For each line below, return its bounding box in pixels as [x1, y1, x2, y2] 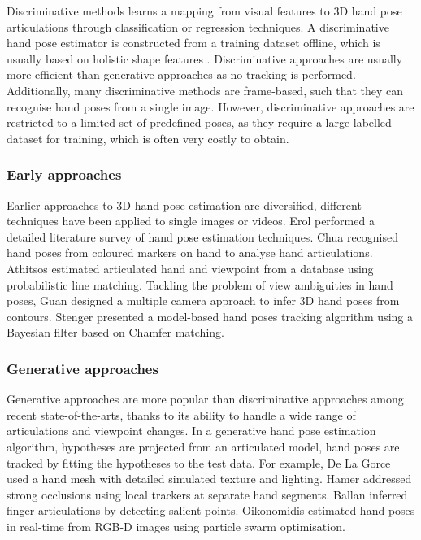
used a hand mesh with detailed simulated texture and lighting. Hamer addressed [7, 470, 412, 487]
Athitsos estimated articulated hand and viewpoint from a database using [7, 259, 374, 277]
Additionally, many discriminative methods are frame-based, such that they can [7, 81, 404, 98]
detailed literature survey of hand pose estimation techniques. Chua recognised [7, 228, 399, 245]
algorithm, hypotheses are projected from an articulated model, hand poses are [7, 438, 400, 455]
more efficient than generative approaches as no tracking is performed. [7, 66, 356, 83]
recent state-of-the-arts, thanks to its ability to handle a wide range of [7, 406, 356, 423]
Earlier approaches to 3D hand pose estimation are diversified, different [7, 196, 362, 213]
